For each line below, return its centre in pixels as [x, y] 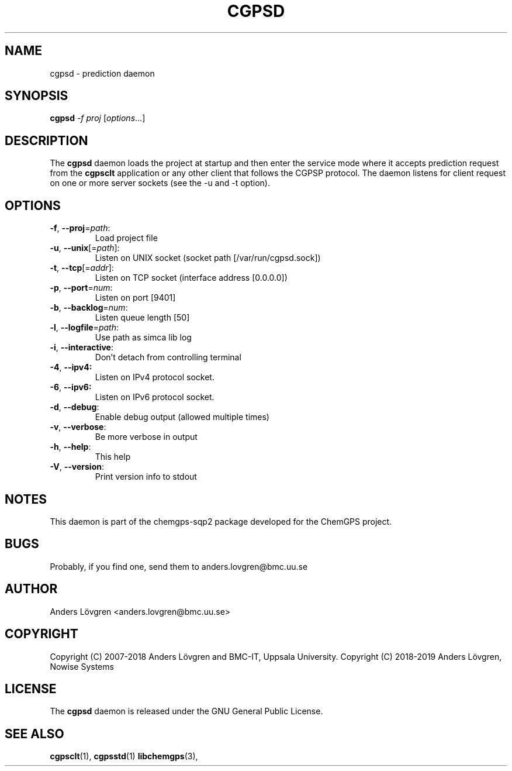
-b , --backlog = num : [89, 308]
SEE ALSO [34, 734]
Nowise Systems [82, 666]
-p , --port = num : [81, 288]
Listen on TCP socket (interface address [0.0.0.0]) [191, 278]
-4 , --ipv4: [71, 367]
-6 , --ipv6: [71, 387]
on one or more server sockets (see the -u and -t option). [160, 183]
